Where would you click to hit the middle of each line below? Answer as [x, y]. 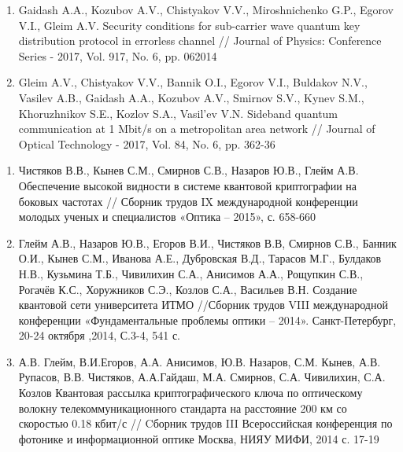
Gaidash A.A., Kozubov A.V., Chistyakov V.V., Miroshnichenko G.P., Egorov [206, 9]
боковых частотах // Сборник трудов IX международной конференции [188, 201]
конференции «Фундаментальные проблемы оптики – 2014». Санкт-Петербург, [207, 320]
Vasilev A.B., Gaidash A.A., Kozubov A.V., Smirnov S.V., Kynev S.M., [191, 97]
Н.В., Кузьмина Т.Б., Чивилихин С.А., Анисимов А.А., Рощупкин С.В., [191, 273]
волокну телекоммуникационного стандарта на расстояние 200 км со [183, 408]
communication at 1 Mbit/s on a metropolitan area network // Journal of [197, 129]
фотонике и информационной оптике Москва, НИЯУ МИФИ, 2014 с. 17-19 [199, 438]
